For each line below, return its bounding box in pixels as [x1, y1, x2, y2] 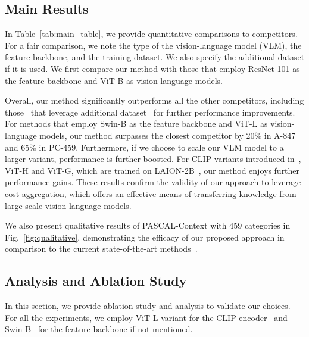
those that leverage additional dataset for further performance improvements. [5, 105, 295, 118]
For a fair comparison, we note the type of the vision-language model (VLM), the [5, 39, 302, 51]
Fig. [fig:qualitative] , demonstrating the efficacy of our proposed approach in [5, 230, 285, 243]
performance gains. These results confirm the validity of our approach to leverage [5, 176, 301, 188]
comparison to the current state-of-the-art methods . [5, 242, 198, 255]
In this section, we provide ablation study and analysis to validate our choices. [5, 299, 291, 312]
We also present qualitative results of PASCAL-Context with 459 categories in [5, 219, 291, 232]
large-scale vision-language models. [5, 199, 132, 211]
